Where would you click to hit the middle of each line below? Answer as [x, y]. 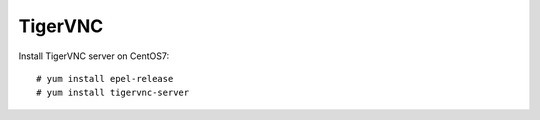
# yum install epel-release [105, 78]
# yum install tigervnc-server [113, 93]
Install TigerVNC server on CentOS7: [94, 56]
